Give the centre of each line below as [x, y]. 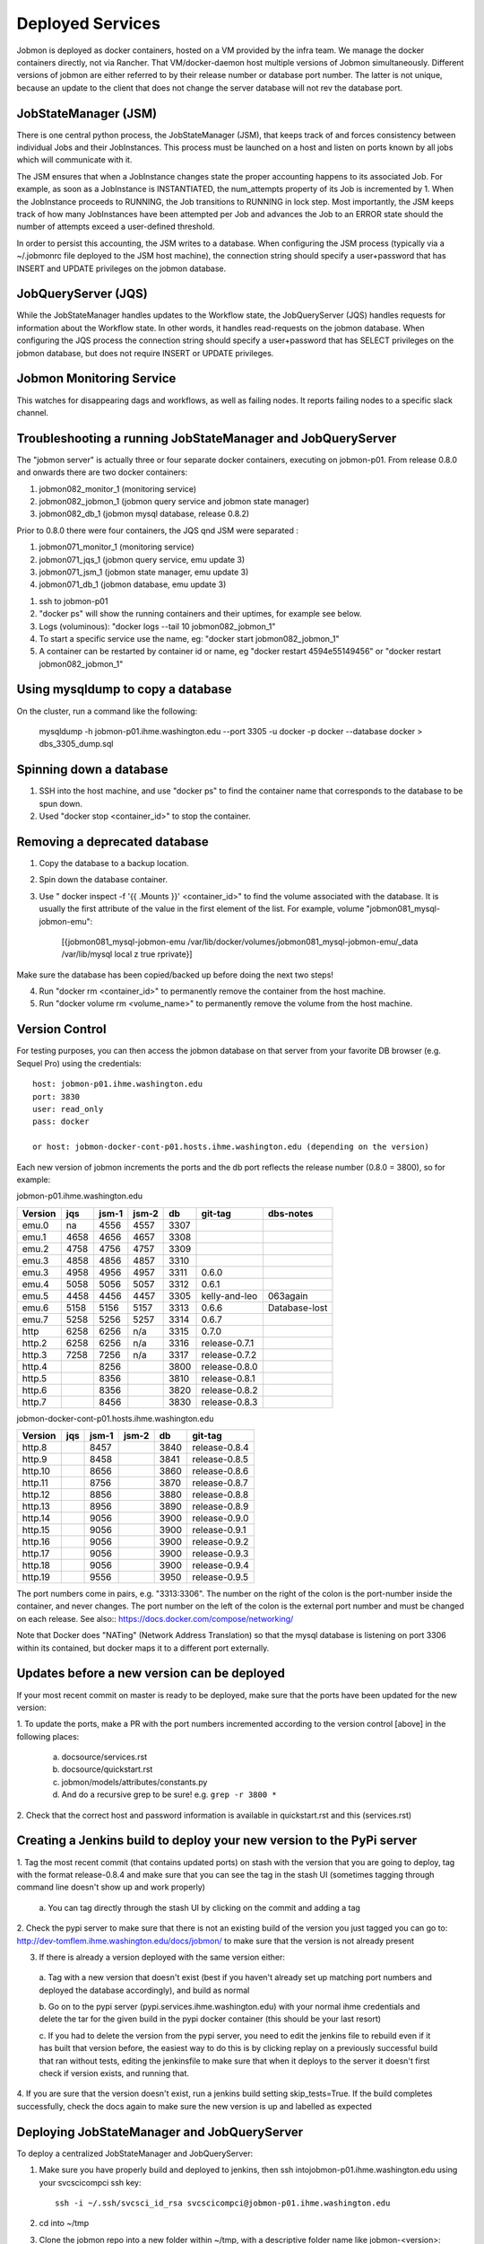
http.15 [36, 1530]
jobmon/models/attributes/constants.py [134, 1782]
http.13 [36, 1506]
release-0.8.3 [229, 1402]
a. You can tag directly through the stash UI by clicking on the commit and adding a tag [199, 1907]
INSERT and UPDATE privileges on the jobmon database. [121, 268]
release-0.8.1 [228, 1378]
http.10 [36, 1471]
